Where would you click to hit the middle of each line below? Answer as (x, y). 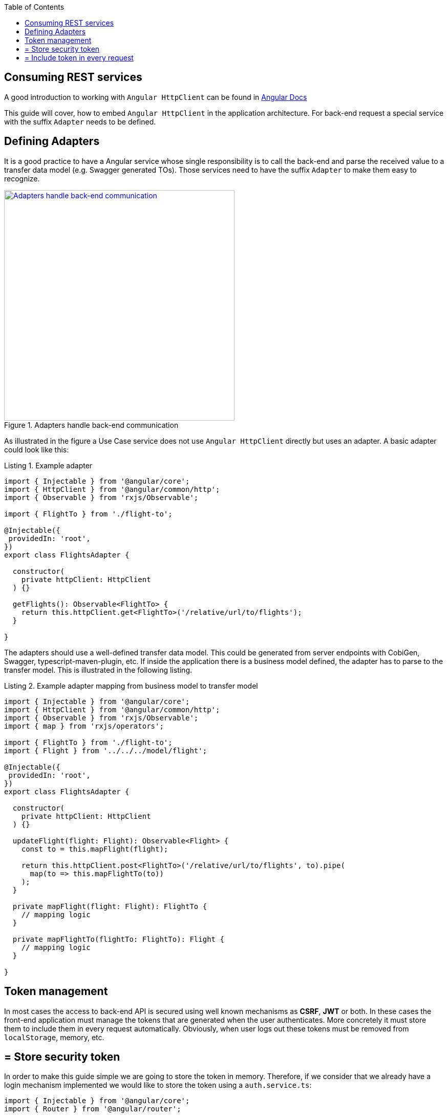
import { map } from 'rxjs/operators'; (84, 726)
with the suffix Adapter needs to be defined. (80, 121)
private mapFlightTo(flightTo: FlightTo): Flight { (118, 939)
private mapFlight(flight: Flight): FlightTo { (110, 906)
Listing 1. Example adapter (48, 465)
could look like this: (37, 449)
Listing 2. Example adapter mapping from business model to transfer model (131, 686)
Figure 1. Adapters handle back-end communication (91, 425)
